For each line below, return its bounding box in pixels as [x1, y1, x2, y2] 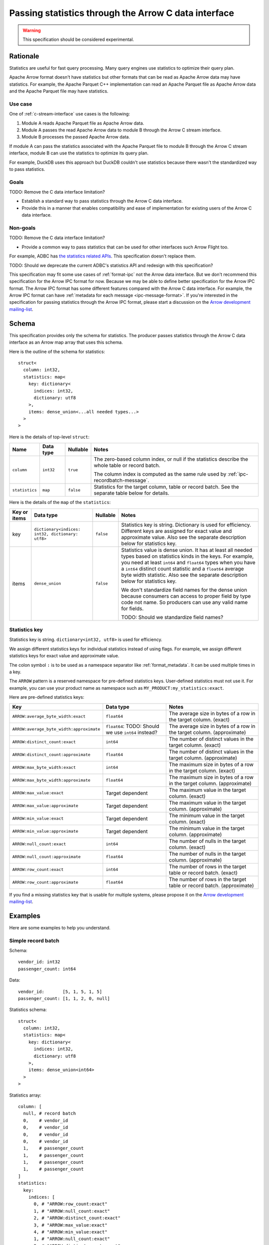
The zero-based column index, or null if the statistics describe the [94, 456, 249, 463]
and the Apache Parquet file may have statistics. [9, 88, 109, 94]
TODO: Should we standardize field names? [121, 614, 224, 621]
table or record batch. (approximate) [168, 882, 254, 889]
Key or [12, 508, 28, 515]
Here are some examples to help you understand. [9, 924, 111, 931]
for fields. [121, 605, 144, 612]
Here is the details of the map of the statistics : [9, 499, 111, 505]
